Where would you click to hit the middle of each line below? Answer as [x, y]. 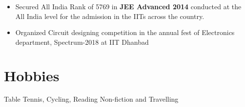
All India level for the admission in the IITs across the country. [110, 16]
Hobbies [32, 75]
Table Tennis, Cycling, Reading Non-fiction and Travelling [91, 98]
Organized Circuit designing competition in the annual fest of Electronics [125, 32]
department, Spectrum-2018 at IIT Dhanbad [82, 42]
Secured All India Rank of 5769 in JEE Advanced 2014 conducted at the [128, 6]
